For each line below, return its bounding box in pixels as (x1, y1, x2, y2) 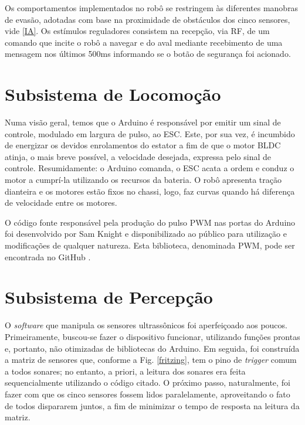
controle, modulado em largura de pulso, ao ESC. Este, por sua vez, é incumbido (5, 127, 295, 140)
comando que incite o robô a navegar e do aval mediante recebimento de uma (5, 36, 283, 48)
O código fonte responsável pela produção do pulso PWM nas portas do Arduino (5, 216, 296, 228)
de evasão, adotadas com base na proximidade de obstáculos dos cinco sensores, (5, 13, 290, 25)
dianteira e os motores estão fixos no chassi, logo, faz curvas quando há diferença (5, 185, 295, 197)
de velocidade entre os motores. (5, 196, 117, 209)
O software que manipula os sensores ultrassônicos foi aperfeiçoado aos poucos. (5, 319, 287, 331)
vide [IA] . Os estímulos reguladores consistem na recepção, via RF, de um (5, 25, 270, 37)
